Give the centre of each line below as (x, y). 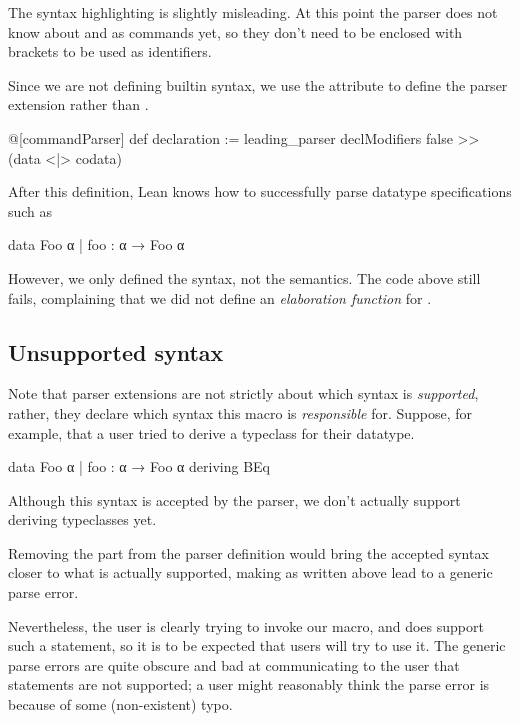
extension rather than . (78, 104)
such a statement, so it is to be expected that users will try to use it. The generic (257, 645)
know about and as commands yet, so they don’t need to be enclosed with (235, 31)
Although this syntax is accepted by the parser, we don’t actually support (234, 499)
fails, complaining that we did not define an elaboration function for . (220, 297)
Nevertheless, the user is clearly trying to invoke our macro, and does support (246, 625)
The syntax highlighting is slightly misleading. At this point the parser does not (253, 12)
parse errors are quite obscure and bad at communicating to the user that (234, 664)
